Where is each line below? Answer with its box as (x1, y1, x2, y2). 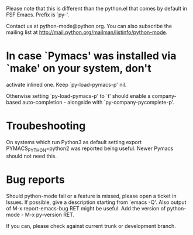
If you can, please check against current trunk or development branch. (6, 222, 177, 229)
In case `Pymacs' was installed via (6, 49, 177, 63)
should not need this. (6, 152, 57, 159)
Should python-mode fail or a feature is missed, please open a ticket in (6, 192, 177, 199)
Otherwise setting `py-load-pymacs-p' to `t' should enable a (6, 92, 151, 99)
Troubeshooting (6, 120, 86, 132)
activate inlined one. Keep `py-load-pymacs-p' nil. (6, 81, 127, 88)
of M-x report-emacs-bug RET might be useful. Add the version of (6, 205, 166, 212)
